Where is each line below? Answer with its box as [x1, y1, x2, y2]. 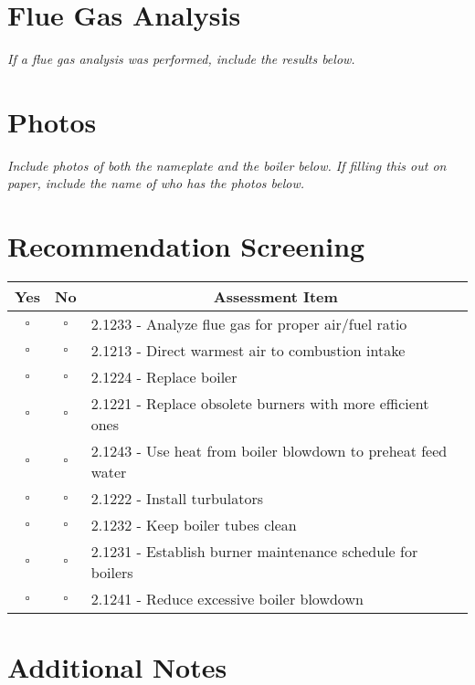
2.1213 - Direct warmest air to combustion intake [90, 340, 406, 362]
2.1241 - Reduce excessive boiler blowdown [90, 588, 364, 610]
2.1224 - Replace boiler [90, 366, 237, 388]
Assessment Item [213, 286, 338, 308]
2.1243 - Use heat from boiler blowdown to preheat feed [90, 440, 448, 462]
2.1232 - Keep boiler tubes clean [90, 514, 297, 536]
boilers [90, 562, 133, 584]
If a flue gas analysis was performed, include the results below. [7, 49, 355, 68]
